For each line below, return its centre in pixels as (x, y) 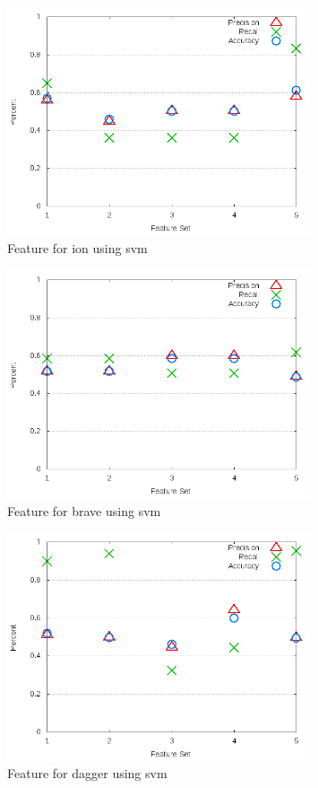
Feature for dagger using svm (87, 773)
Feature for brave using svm (84, 510)
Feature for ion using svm (77, 247)
